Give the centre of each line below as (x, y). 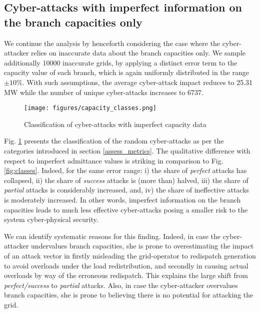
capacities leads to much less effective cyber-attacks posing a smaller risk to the (126, 209)
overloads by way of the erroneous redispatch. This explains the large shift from (126, 275)
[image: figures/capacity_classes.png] (90, 108)
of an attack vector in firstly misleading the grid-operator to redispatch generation (130, 255)
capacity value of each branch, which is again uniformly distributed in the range (126, 72)
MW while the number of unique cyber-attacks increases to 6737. (104, 92)
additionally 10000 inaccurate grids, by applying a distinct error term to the (121, 62)
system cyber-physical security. (51, 219)
